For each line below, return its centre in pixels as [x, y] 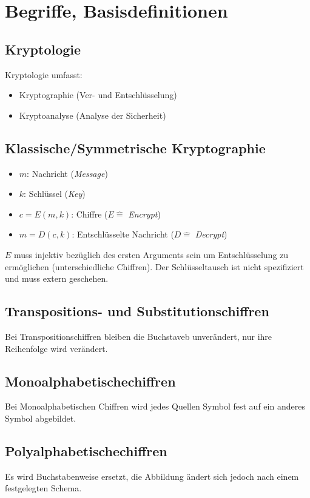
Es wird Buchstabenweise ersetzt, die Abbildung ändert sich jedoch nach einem [152, 476]
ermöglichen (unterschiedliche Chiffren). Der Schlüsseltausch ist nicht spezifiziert [154, 266]
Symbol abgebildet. [41, 418]
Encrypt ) [144, 214]
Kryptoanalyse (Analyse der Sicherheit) [93, 115]
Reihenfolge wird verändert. [56, 348]
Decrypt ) [211, 234]
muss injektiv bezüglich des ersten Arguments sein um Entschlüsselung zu [151, 254]
